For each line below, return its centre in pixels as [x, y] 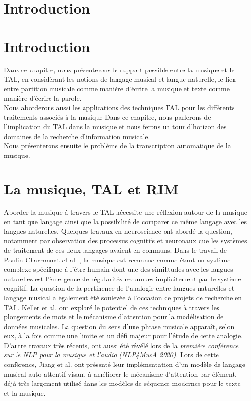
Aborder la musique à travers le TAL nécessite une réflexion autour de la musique [125, 212]
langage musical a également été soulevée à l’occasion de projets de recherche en [123, 297]
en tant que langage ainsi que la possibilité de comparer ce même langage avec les [125, 221]
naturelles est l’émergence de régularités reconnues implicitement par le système [123, 278]
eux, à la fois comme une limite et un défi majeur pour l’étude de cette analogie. [124, 336]
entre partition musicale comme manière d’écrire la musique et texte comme [117, 88]
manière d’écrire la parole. [43, 98]
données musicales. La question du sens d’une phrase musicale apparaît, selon [119, 326]
